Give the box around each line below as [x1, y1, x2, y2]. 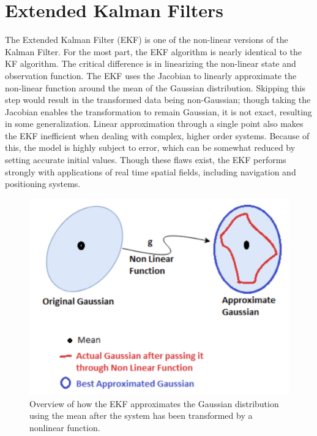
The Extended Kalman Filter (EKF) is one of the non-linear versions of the [5, 33, 288, 46]
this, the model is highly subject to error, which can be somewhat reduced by [5, 141, 296, 154]
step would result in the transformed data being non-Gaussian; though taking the [5, 93, 311, 106]
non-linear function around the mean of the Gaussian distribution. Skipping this [5, 81, 306, 94]
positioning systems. [5, 177, 81, 190]
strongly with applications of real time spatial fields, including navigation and [5, 165, 296, 178]
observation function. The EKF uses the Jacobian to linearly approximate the [5, 69, 297, 82]
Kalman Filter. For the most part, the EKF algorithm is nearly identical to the [5, 45, 302, 58]
